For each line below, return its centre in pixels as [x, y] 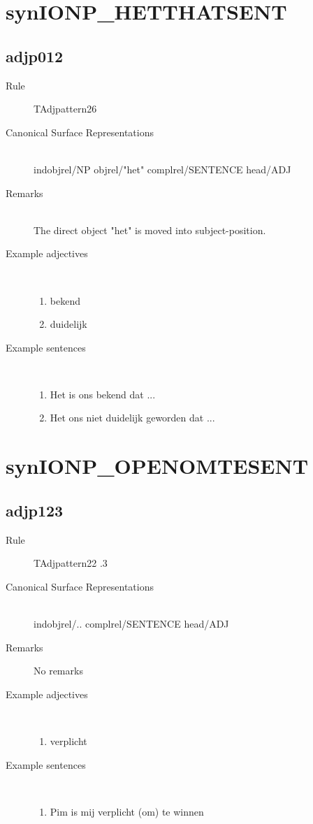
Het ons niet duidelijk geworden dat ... [132, 418]
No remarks [58, 671]
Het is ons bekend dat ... [103, 394]
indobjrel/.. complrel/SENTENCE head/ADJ [131, 624]
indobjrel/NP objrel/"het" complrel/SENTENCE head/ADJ [162, 169]
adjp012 [35, 56]
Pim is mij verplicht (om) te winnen [127, 811]
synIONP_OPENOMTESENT [157, 466]
